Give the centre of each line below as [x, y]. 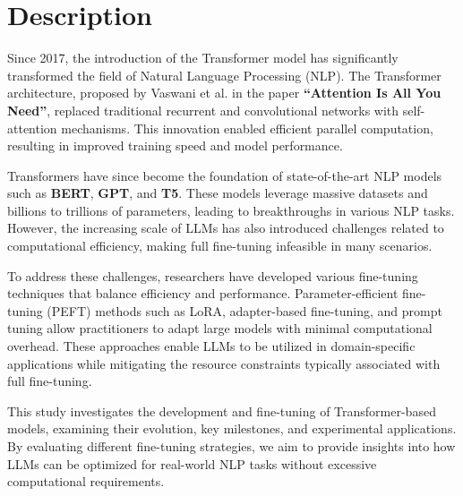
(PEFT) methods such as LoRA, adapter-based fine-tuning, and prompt [244, 310]
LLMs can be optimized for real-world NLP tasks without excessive [192, 463]
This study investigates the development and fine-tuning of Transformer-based [222, 410]
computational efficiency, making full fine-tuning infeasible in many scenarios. [220, 246]
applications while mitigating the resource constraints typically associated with [224, 363]
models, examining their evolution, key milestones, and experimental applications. [232, 428]
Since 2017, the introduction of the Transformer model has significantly [203, 58]
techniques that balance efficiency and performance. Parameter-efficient [203, 293]
